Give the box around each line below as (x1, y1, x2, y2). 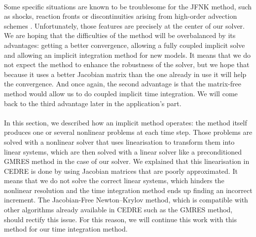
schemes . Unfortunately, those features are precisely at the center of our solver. (4, 20, 245, 31)
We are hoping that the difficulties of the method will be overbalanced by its (4, 30, 236, 40)
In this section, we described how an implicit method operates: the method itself (4, 117, 247, 127)
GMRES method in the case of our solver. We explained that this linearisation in (4, 156, 250, 166)
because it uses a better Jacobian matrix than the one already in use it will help (4, 69, 247, 79)
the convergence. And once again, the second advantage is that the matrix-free (4, 79, 241, 89)
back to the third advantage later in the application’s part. (4, 98, 182, 108)
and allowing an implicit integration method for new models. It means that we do (4, 49, 251, 60)
